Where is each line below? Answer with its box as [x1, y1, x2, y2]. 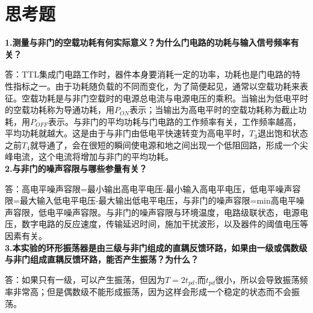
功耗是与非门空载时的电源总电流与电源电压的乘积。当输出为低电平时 [38, 91, 308, 104]
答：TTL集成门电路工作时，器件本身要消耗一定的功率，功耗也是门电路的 [5, 68, 292, 81]
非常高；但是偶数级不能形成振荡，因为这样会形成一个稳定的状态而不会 [13, 285, 291, 298]
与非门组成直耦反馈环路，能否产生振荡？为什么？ [5, 253, 199, 266]
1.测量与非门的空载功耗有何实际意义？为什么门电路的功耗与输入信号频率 [5, 36, 291, 49]
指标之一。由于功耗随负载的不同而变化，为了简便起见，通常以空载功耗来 [13, 79, 300, 92]
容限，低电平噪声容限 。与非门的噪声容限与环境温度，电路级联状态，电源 [13, 205, 300, 218]
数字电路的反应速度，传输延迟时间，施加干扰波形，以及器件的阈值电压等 [21, 217, 308, 230]
